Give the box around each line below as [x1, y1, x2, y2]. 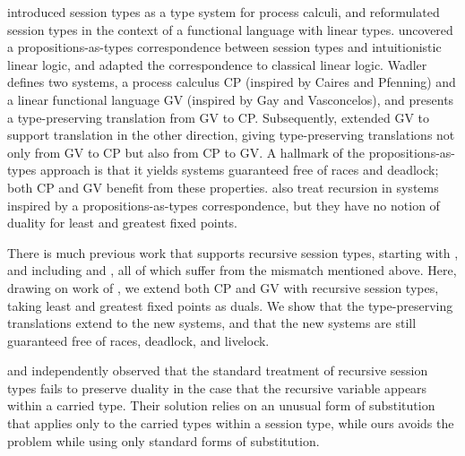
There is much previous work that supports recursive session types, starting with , [7, 243, 459, 262]
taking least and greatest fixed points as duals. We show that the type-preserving [7, 296, 453, 314]
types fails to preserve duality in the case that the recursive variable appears [7, 378, 427, 397]
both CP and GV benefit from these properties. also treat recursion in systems [7, 177, 439, 196]
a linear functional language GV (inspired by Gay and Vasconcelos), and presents [7, 90, 454, 108]
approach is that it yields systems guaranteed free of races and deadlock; [40, 160, 439, 179]
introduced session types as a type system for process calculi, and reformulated [7, 3, 440, 21]
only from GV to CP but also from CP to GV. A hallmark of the [7, 142, 366, 161]
